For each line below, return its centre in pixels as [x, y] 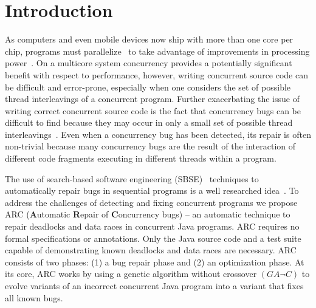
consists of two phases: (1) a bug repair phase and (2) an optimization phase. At [155, 262]
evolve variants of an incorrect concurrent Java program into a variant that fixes [154, 286]
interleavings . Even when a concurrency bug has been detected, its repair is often [158, 134]
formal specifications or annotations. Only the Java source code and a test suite [153, 238]
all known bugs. [34, 297]
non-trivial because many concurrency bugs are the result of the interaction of [150, 146]
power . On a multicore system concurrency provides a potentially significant [149, 63]
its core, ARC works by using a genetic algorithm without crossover [131, 274]
